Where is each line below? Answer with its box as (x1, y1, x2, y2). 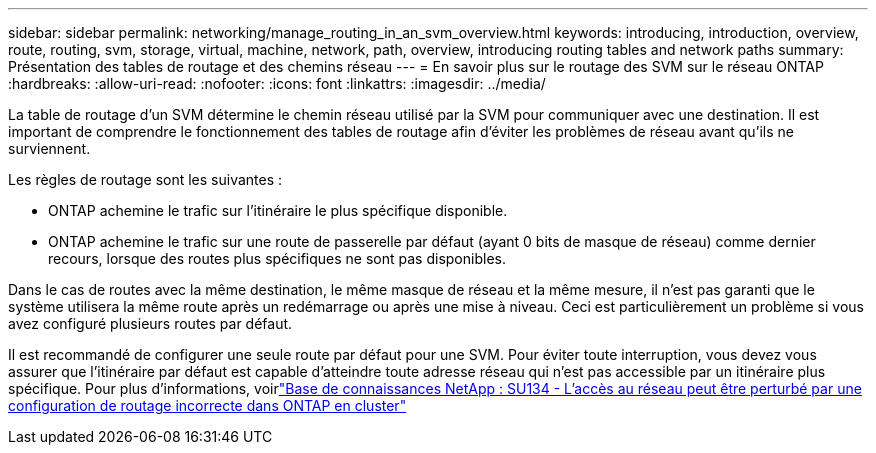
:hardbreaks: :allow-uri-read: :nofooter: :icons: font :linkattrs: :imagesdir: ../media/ (8, 75, 546, 92)
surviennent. (8, 140, 91, 157)
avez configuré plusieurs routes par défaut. (8, 315, 293, 332)
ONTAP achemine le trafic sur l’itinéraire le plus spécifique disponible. (48, 202, 508, 219)
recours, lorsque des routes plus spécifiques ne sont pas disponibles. (48, 250, 506, 267)
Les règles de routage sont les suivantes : (8, 171, 283, 188)
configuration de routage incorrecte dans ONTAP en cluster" (8, 397, 407, 414)
